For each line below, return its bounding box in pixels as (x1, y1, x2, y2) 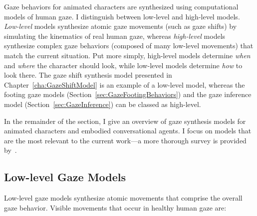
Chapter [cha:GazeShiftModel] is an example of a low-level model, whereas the (4, 79, 245, 90)
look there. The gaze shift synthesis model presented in (4, 70, 172, 80)
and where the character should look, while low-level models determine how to (4, 60, 243, 70)
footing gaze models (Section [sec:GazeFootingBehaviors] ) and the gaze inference (4, 89, 252, 100)
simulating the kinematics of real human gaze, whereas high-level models (4, 30, 226, 41)
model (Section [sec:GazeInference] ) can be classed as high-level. (4, 99, 201, 109)
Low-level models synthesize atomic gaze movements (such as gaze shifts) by (4, 21, 237, 31)
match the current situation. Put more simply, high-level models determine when (4, 50, 251, 60)
